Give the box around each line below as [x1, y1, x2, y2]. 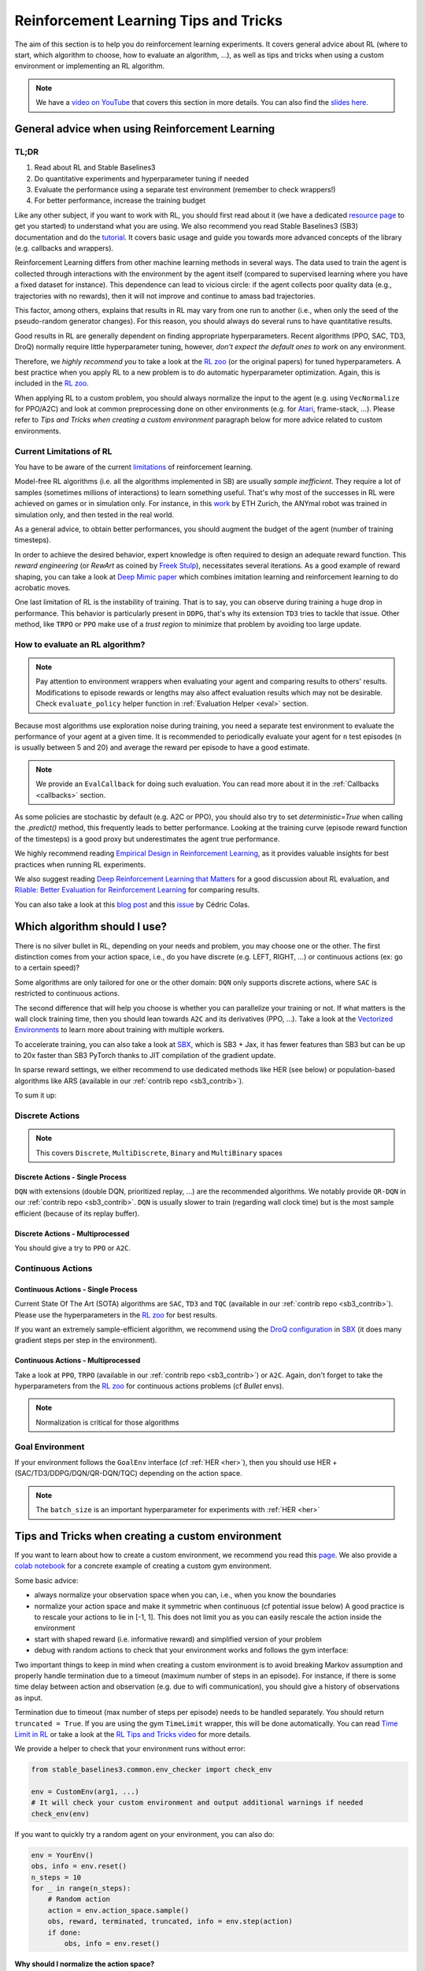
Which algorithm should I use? [14, 920, 167, 933]
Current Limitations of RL [14, 445, 113, 456]
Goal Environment [14, 1441, 85, 1452]
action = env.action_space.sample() [47, 1906, 189, 1915]
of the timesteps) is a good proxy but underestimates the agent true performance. [14, 834, 280, 844]
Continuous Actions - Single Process [14, 1284, 138, 1294]
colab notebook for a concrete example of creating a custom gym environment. [14, 1561, 272, 1570]
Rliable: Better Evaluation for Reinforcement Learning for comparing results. [14, 885, 260, 895]
